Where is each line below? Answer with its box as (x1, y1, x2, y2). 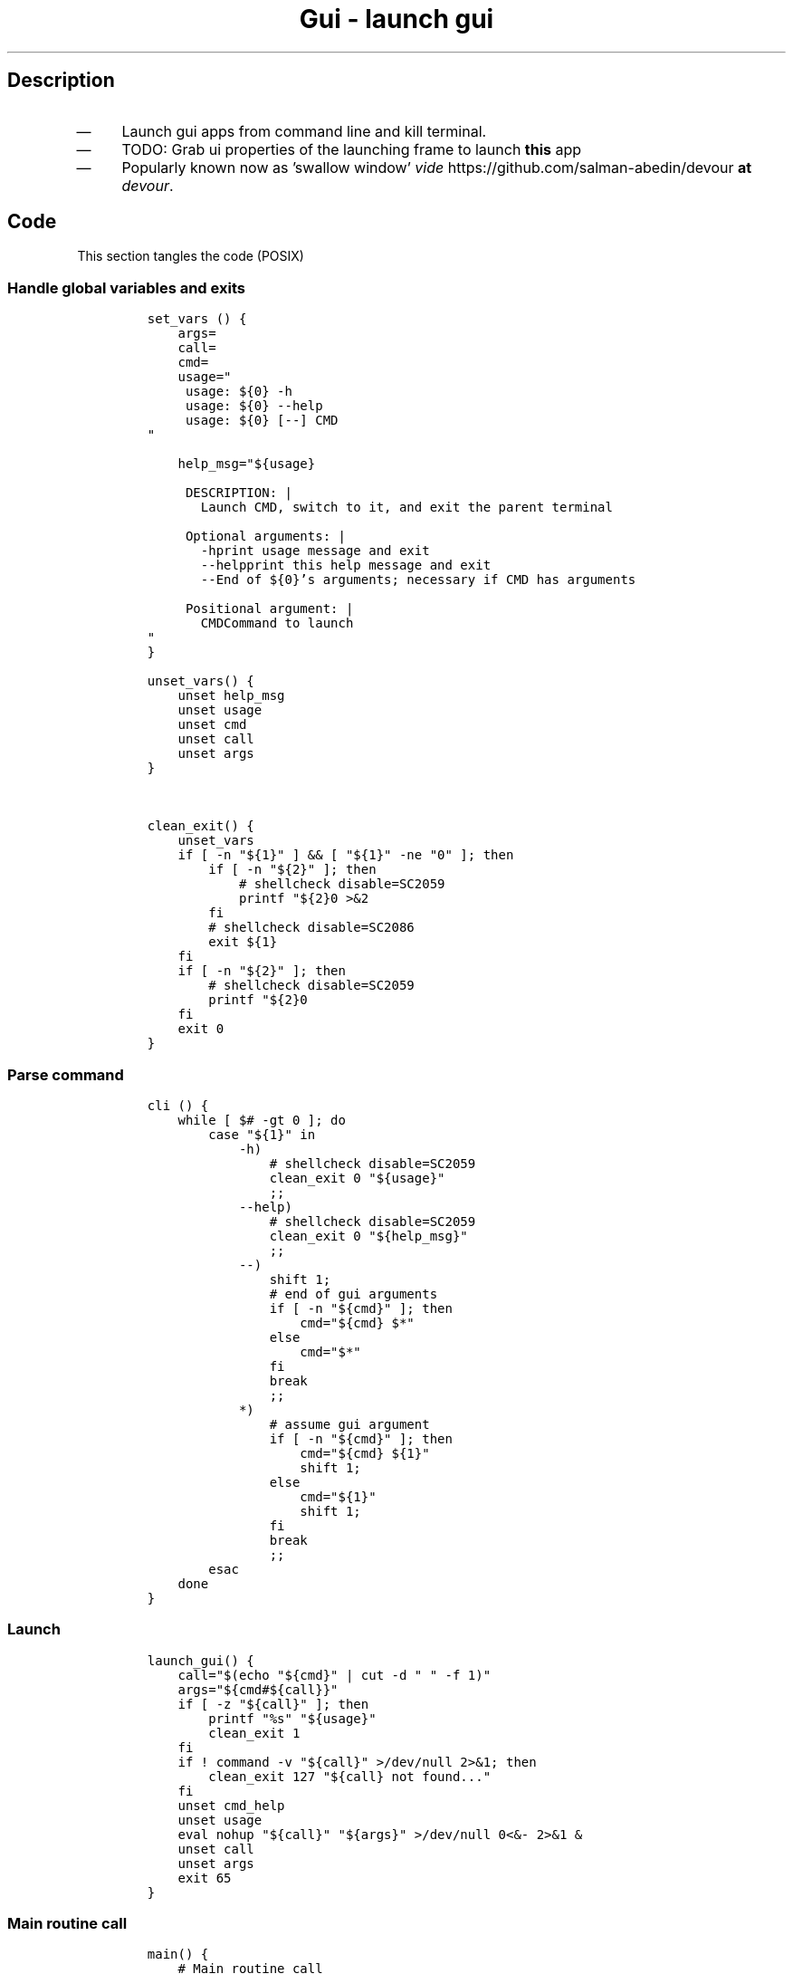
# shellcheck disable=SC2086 (208, 920, 415, 935)
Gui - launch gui (299, 4, 494, 34)
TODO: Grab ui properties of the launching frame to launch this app (121, 139, 582, 158)
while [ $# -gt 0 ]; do (177, 1112, 346, 1127)
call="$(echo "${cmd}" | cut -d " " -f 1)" (177, 1667, 492, 1682)
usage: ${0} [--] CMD (185, 413, 339, 428)
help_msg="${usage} (177, 456, 316, 472)
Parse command (7, 1065, 124, 1084)
